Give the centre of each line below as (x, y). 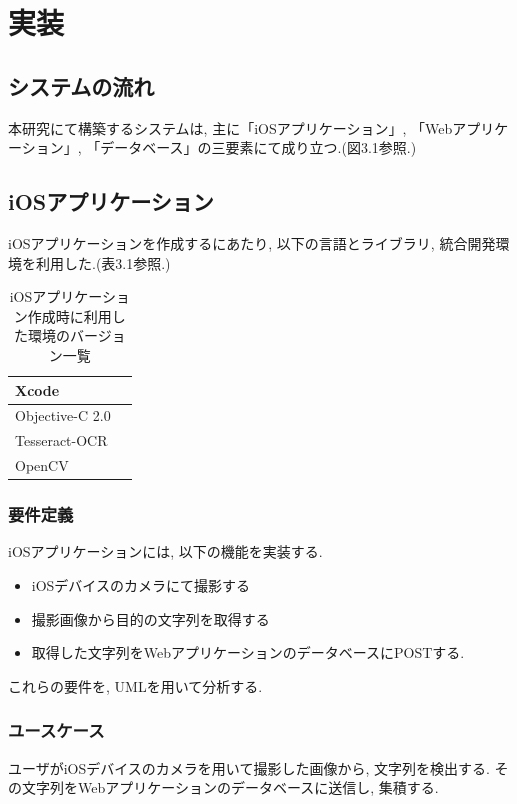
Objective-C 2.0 (63, 415)
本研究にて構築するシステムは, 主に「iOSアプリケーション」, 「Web (230, 127)
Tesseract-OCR (61, 440)
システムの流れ (81, 85)
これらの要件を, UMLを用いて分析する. (135, 685)
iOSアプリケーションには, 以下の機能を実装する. (165, 551)
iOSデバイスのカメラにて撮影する (140, 584)
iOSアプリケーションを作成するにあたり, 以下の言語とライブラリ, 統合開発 (252, 242)
